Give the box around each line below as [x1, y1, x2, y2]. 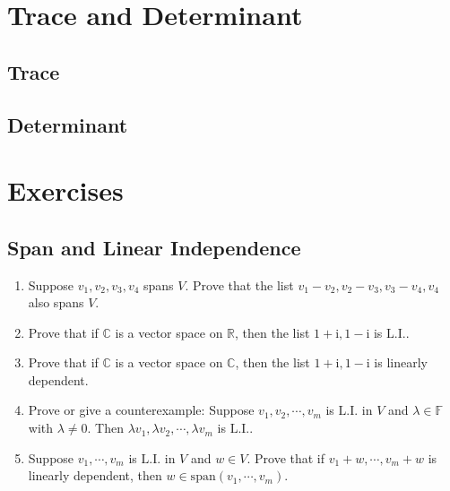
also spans [28, 293, 84, 312]
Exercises [7, 172, 124, 209]
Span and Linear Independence [7, 233, 301, 261]
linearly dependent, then [28, 466, 162, 485]
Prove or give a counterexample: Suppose [28, 401, 255, 419]
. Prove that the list [185, 275, 294, 294]
